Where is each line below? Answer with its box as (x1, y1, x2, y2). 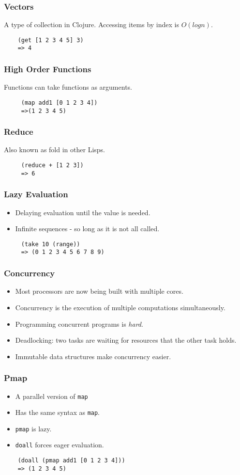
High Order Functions (4, 63, 91, 75)
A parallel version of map (15, 391, 88, 401)
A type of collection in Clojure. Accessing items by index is (4, 19, 179, 30)
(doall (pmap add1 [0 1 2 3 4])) (17, 457, 125, 464)
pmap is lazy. (15, 423, 52, 433)
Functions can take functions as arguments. (4, 82, 132, 92)
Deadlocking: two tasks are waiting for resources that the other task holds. (15, 335, 237, 345)
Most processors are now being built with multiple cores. (15, 286, 183, 296)
